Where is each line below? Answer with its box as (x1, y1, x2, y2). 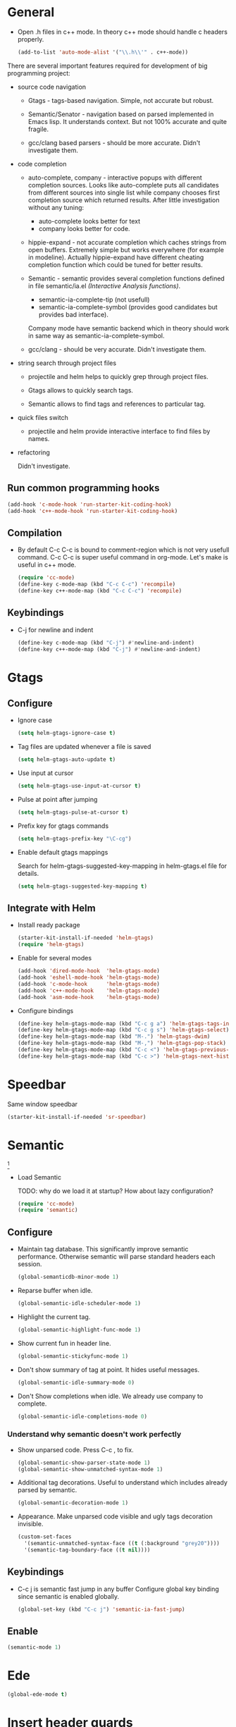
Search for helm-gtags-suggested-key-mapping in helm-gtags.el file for (17, 861, 228, 870)
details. (17, 869, 39, 877)
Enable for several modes (17, 954, 92, 962)
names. (27, 434, 50, 442)
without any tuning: (27, 203, 85, 211)
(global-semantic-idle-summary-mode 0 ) (17, 1379, 135, 1386)
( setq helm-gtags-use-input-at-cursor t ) (17, 783, 142, 790)
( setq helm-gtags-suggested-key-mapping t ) (17, 882, 148, 890)
